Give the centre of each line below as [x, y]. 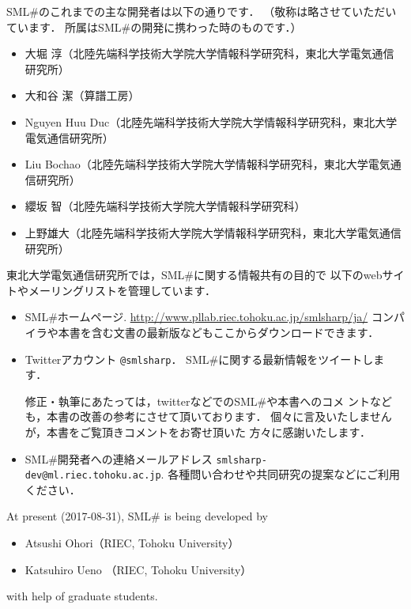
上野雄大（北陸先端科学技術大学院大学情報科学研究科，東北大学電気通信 [213, 232]
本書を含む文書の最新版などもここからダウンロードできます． [219, 332]
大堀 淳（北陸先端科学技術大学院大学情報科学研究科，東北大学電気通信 [209, 53]
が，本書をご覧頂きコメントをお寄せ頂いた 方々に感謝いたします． [198, 431]
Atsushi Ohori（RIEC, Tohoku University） [132, 543]
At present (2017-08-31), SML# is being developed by [137, 516]
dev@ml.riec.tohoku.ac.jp [93, 476]
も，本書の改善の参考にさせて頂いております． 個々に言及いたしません [208, 416]
